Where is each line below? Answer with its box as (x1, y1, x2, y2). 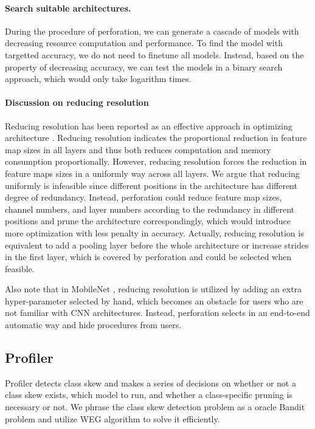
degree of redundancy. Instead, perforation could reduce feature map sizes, (5, 191, 282, 204)
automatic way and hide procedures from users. (5, 318, 182, 331)
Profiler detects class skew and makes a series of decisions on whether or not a (5, 376, 296, 389)
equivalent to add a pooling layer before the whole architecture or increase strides (5, 238, 309, 251)
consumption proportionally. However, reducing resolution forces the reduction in (5, 155, 307, 168)
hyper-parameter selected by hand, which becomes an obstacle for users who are (5, 294, 303, 307)
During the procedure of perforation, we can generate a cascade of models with (5, 24, 299, 37)
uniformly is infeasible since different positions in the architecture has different (5, 179, 297, 191)
